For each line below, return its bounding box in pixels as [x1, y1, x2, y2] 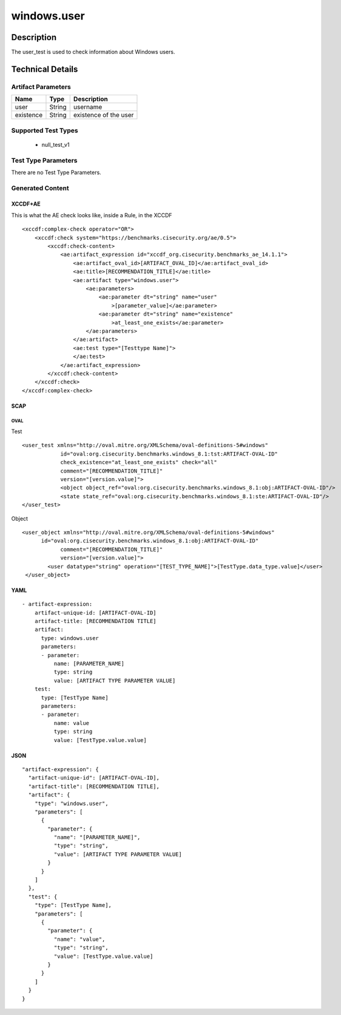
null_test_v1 [41, 141, 70, 148]
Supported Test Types [11, 126, 78, 135]
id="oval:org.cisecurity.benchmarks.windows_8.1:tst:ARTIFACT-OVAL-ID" [60, 450, 279, 457]
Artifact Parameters [11, 83, 71, 91]
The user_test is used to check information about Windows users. [11, 49, 175, 56]
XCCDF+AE [11, 200, 41, 207]
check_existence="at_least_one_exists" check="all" [60, 459, 218, 466]
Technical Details [11, 64, 78, 74]
